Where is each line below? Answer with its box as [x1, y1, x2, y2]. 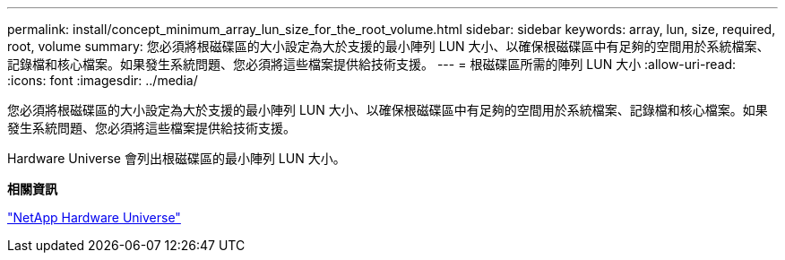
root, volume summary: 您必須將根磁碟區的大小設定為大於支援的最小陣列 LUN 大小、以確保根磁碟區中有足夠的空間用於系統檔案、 [7, 39, 770, 54]
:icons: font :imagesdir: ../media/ [7, 73, 198, 88]
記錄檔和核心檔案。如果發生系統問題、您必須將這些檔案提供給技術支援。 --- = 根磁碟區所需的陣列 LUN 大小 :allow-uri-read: [7, 56, 737, 72]
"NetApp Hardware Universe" [7, 210, 181, 225]
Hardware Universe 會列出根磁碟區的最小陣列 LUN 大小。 [7, 151, 346, 166]
